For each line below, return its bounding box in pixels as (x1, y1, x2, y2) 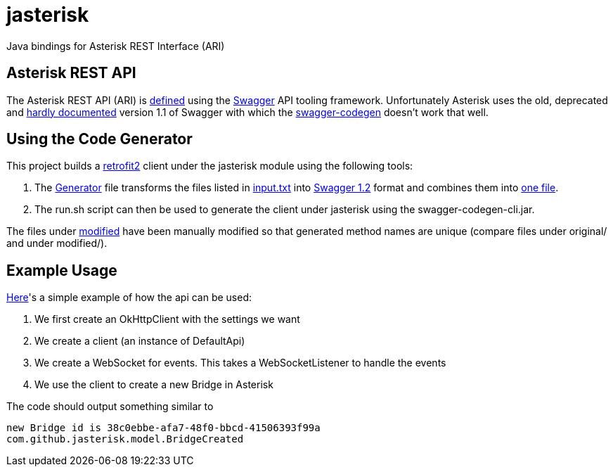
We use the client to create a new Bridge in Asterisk (34, 378, 273, 391)
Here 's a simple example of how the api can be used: (6, 291, 252, 304)
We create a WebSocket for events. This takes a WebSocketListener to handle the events (34, 357, 446, 369)
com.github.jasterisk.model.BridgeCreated (6, 433, 244, 445)
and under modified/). (6, 237, 108, 250)
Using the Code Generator (6, 130, 193, 148)
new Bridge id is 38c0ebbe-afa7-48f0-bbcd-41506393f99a (6, 422, 321, 434)
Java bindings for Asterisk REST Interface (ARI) (6, 39, 225, 52)
